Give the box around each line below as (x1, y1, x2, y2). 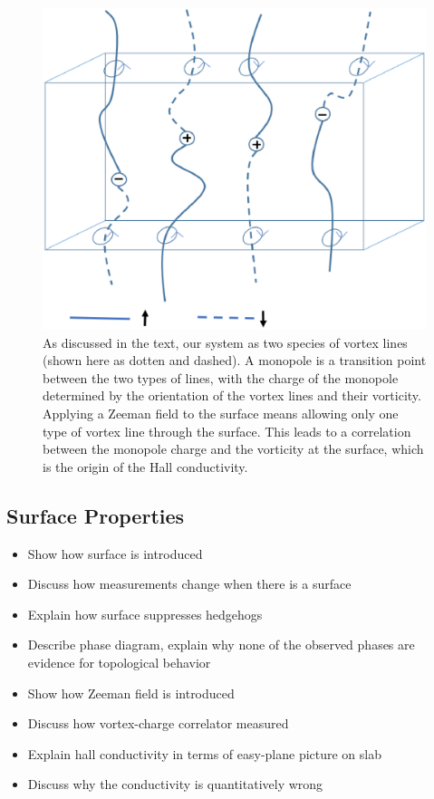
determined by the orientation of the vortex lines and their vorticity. (43, 386, 421, 405)
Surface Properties (6, 501, 185, 529)
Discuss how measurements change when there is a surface (27, 574, 352, 593)
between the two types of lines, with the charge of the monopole (43, 368, 399, 387)
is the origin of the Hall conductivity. (43, 457, 248, 476)
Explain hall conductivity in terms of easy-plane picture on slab (27, 744, 382, 763)
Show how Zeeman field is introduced (27, 683, 235, 702)
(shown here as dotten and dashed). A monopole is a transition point (43, 351, 427, 370)
